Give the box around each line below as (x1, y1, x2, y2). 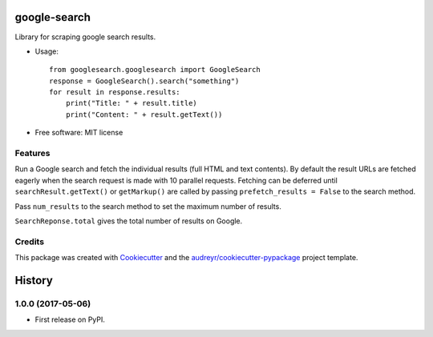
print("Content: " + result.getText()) (65, 110, 223, 119)
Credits (14, 236, 44, 247)
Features (14, 148, 51, 159)
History (14, 273, 54, 287)
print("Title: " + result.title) (65, 98, 198, 108)
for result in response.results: (49, 88, 180, 97)
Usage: (34, 46, 59, 56)
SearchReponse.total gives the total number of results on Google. (14, 216, 243, 226)
